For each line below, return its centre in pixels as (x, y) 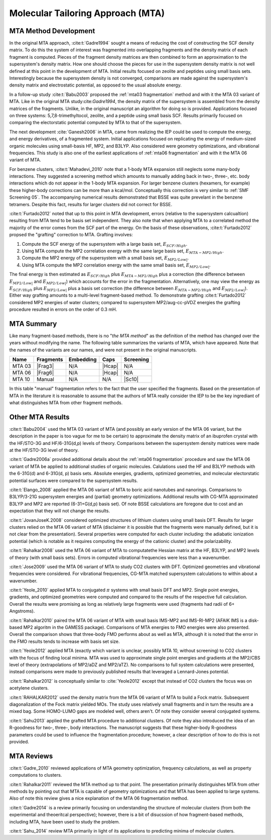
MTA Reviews (31, 756)
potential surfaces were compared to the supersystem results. (74, 481)
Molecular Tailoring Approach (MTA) (87, 13)
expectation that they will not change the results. (60, 511)
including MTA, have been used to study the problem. (65, 821)
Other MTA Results (39, 417)
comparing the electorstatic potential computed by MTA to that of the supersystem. (95, 123)
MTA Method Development (52, 31)
